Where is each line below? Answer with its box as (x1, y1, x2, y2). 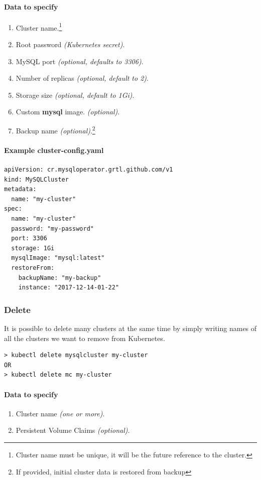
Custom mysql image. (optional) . (16, 106, 120, 117)
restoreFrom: (11, 264, 55, 271)
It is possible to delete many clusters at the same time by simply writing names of (4, 323, 257, 333)
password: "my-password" (11, 225, 94, 232)
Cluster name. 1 (16, 21, 62, 33)
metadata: (4, 186, 37, 193)
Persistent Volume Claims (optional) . (16, 425, 130, 435)
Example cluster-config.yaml (4, 144, 104, 155)
